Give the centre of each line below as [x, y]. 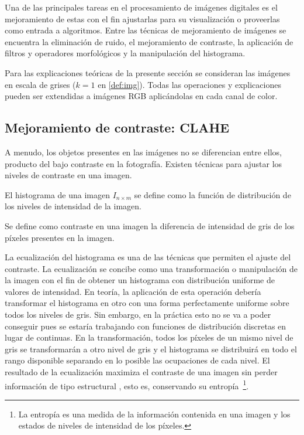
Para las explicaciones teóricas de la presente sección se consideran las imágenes [148, 72]
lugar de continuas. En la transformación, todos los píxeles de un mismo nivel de [149, 337]
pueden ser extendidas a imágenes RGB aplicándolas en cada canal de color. [141, 96]
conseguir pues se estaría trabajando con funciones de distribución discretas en [146, 326]
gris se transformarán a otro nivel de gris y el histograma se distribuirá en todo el [151, 349]
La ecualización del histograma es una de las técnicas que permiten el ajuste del [148, 257]
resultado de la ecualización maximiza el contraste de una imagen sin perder [141, 372]
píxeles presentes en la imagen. [60, 237]
